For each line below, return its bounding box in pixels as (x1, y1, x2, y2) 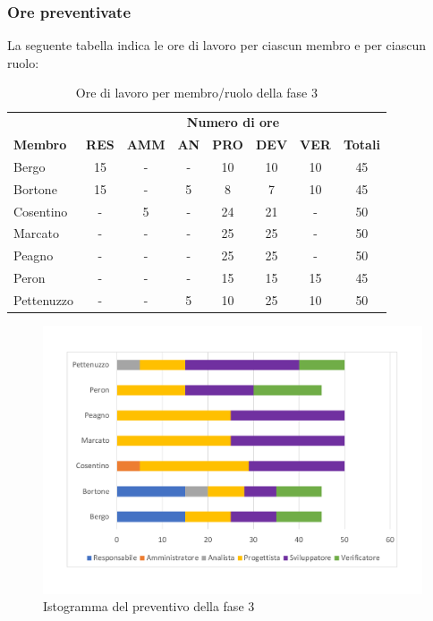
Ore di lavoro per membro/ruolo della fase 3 (75, 83, 318, 102)
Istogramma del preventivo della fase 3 (43, 597, 255, 616)
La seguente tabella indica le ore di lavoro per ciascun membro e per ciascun (7, 36, 427, 55)
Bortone (13, 179, 57, 198)
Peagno (13, 246, 54, 265)
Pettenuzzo (13, 291, 74, 309)
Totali (343, 135, 380, 154)
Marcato (13, 224, 59, 242)
